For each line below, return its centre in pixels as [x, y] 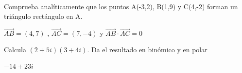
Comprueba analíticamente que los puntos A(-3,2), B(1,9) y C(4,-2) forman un [121, 6]
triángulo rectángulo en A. [43, 16]
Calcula [15, 49]
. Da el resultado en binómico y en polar [147, 49]
